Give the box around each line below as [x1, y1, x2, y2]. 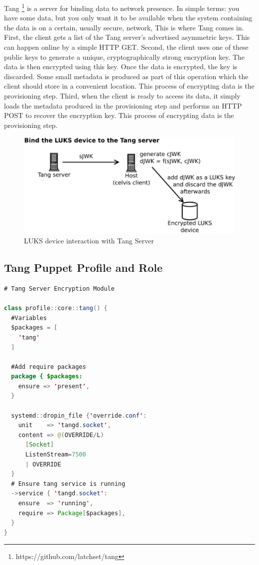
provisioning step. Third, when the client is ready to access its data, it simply [4, 91, 241, 101]
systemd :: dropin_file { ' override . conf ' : [11, 412, 147, 419]
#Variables [11, 314, 47, 322]
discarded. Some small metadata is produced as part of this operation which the [4, 71, 249, 81]
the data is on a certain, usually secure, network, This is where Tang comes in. [4, 22, 244, 32]
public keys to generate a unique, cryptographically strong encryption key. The [4, 51, 245, 62]
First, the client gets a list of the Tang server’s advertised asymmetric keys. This [4, 32, 250, 42]
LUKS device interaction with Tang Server [24, 235, 154, 246]
